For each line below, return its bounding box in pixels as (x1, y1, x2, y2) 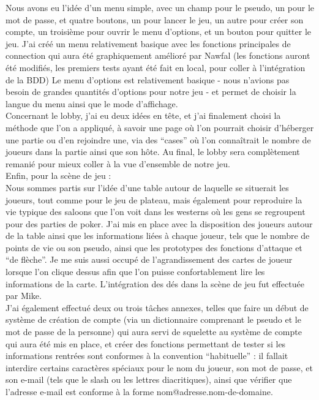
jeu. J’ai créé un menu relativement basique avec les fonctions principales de (6, 37, 291, 50)
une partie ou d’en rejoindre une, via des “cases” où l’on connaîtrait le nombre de (6, 133, 311, 146)
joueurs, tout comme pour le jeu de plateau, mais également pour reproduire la (6, 193, 302, 206)
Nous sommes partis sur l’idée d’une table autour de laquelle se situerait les (6, 181, 289, 194)
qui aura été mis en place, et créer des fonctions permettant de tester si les (6, 337, 286, 350)
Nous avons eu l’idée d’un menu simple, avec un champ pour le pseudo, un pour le (6, 1, 314, 13)
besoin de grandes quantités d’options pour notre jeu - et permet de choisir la (6, 85, 296, 98)
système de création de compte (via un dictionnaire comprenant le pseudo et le (6, 313, 301, 326)
